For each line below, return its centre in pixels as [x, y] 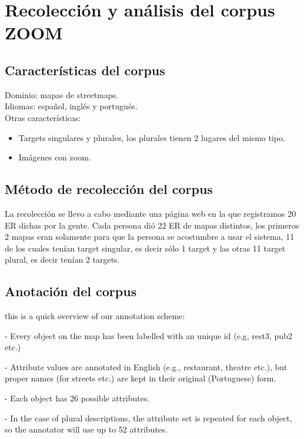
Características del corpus [85, 70]
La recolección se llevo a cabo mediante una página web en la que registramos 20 [151, 213]
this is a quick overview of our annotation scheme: [95, 316]
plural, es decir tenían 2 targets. [62, 259]
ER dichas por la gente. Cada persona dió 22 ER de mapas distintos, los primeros [152, 225]
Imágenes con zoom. [55, 157]
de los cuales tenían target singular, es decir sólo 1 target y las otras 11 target [145, 248]
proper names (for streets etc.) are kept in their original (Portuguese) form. [141, 378]
